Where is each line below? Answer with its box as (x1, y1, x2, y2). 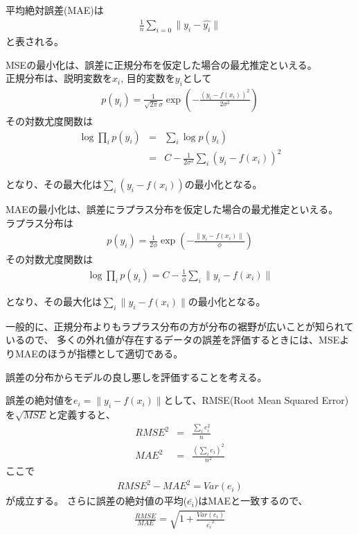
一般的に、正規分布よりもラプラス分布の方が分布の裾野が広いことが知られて (6, 319, 354, 333)
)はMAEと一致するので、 (194, 493, 308, 508)
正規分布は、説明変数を (6, 71, 112, 85)
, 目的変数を (120, 71, 175, 85)
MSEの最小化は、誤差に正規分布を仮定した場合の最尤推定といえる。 (6, 57, 317, 71)
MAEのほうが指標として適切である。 (15, 346, 184, 360)
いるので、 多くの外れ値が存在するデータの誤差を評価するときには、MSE (6, 332, 340, 347)
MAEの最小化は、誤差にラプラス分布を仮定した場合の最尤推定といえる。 (6, 202, 339, 216)
